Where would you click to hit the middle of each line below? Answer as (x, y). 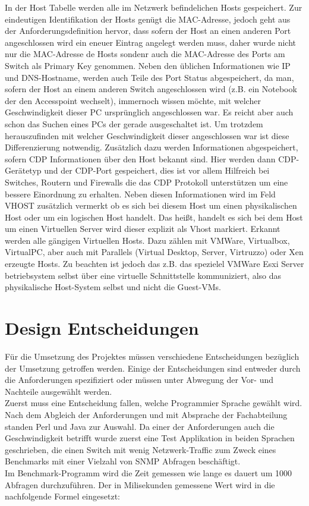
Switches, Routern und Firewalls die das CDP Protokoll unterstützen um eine (146, 182)
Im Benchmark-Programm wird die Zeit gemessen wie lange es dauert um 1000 (148, 472)
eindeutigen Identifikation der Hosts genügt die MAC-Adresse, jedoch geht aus (148, 19)
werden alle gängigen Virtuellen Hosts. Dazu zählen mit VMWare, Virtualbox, (147, 240)
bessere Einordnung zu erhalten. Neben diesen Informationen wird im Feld (140, 194)
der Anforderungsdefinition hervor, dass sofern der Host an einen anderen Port (148, 31)
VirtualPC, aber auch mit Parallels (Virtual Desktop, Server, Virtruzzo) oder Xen (154, 252)
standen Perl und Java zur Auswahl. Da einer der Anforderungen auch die (140, 426)
